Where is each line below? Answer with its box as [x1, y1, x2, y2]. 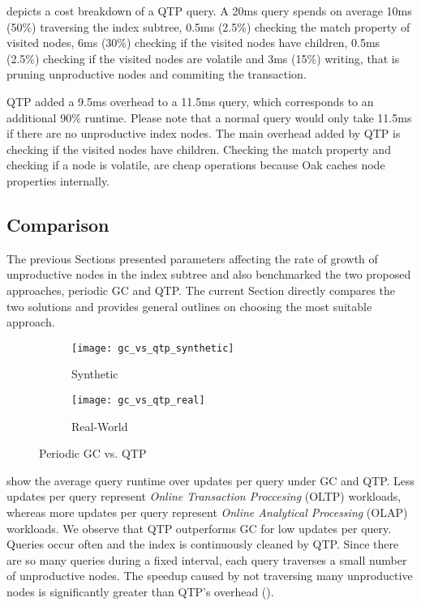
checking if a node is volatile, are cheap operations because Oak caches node [6, 156, 385, 173]
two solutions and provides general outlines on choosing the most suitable [6, 297, 372, 314]
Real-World [71, 417, 128, 434]
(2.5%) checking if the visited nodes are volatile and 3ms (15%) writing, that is [6, 49, 400, 66]
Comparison [6, 211, 110, 237]
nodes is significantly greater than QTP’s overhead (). [6, 583, 274, 600]
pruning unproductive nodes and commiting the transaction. [6, 66, 307, 83]
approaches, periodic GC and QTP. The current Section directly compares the [6, 281, 396, 298]
